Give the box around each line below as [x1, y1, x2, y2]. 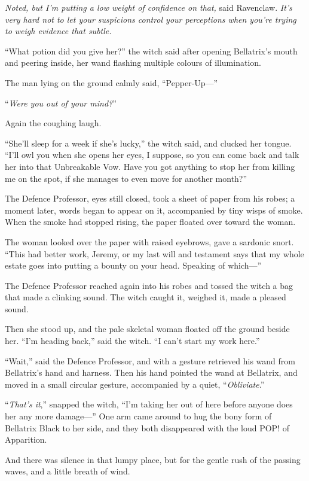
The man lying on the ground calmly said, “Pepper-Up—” [5, 76, 218, 89]
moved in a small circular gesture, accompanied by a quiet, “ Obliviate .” [5, 378, 265, 390]
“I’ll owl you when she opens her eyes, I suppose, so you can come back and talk [5, 148, 299, 161]
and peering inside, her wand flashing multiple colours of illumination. [5, 56, 261, 69]
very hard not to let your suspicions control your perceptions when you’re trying [5, 13, 296, 25]
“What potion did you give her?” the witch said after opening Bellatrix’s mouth [5, 44, 298, 57]
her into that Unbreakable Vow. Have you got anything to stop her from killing [5, 160, 295, 172]
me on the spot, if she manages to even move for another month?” [5, 172, 247, 184]
